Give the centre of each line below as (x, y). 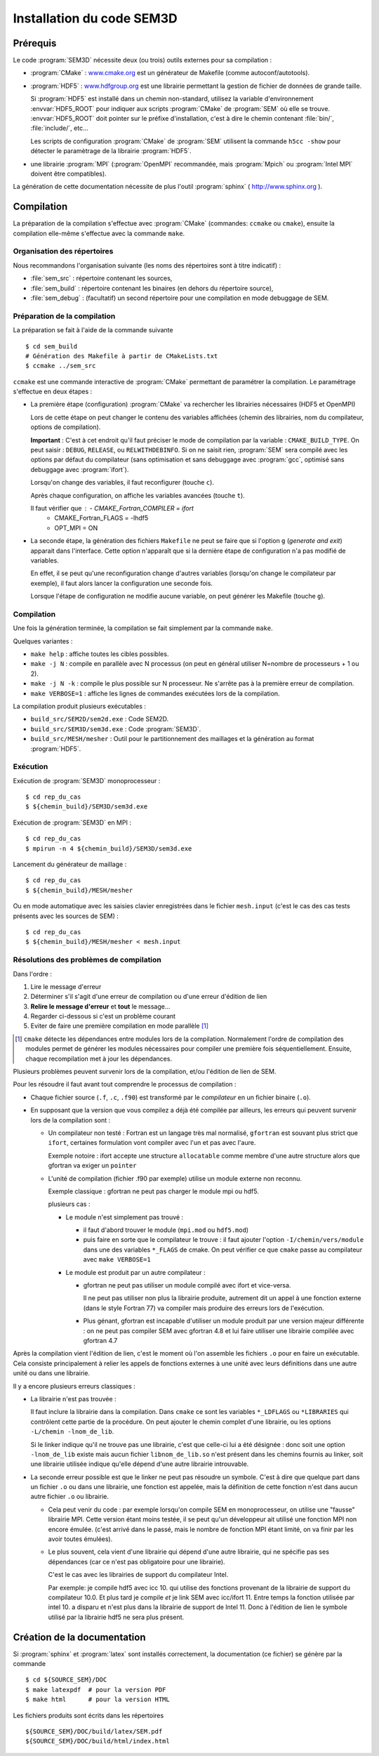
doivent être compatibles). (68, 173)
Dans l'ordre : (33, 974)
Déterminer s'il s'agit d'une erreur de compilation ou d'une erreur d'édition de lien (149, 997)
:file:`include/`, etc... (60, 128)
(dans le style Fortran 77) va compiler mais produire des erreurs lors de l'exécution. (204, 1308)
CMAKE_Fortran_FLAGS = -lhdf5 (101, 518)
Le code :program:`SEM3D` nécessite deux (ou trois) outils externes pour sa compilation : (142, 60)
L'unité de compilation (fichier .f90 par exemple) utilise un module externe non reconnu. (175, 1178)
